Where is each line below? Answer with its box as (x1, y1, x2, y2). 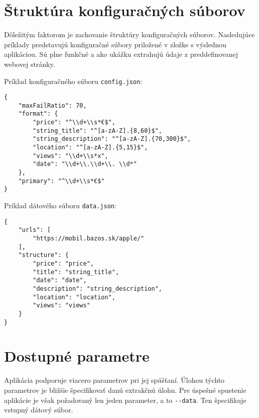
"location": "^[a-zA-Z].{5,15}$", (33, 144, 148, 151)
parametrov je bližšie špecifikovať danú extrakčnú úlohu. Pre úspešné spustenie (4, 384, 246, 395)
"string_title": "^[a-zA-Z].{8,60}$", (33, 127, 162, 134)
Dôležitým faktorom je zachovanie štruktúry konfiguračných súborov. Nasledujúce (4, 29, 255, 40)
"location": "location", (33, 293, 115, 301)
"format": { (18, 110, 58, 118)
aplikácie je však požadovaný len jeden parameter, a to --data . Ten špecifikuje (4, 394, 246, 405)
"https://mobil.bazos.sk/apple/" (33, 235, 145, 242)
